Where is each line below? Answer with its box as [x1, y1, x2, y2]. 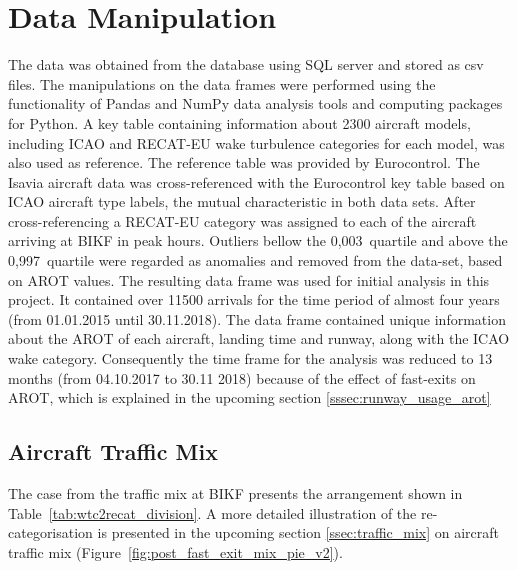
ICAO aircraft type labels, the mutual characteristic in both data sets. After [8, 191, 476, 212]
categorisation [8, 522, 93, 543]
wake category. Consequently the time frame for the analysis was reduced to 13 [8, 348, 493, 369]
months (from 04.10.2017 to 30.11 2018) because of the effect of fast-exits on [8, 367, 476, 388]
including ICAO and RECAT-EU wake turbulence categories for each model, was [8, 132, 505, 153]
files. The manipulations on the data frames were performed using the [8, 73, 436, 94]
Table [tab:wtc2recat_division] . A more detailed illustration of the [8, 502, 417, 523]
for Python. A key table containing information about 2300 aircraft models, [8, 112, 471, 133]
